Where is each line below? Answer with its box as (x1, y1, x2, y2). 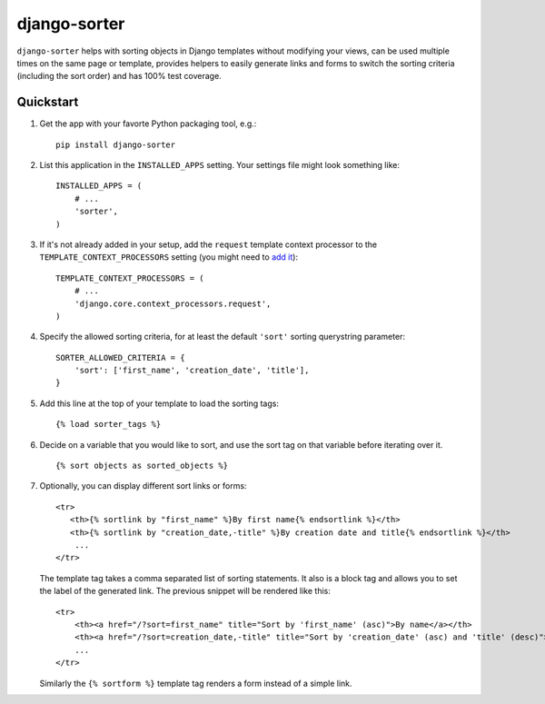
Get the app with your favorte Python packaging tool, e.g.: (39, 118, 257, 129)
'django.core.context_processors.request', (74, 298, 272, 309)
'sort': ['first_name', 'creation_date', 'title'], (74, 365, 310, 376)
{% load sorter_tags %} (55, 419, 162, 430)
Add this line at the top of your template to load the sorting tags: (39, 398, 279, 409)
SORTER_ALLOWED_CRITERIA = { (55, 352, 185, 362)
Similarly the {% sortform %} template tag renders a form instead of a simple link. (39, 678, 353, 689)
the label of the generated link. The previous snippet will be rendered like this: (39, 586, 332, 597)
